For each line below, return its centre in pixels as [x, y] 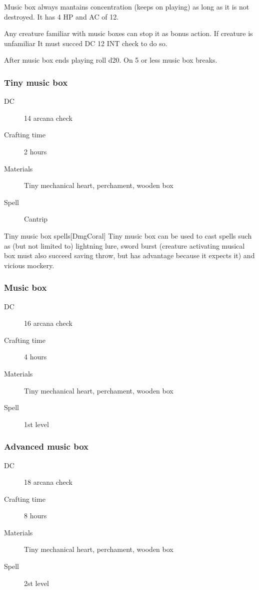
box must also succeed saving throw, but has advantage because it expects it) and [129, 255]
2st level [36, 583]
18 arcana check [48, 482]
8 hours [35, 516]
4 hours [35, 357]
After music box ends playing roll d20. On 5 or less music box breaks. [111, 60]
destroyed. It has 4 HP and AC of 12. [61, 16]
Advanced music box [46, 446]
